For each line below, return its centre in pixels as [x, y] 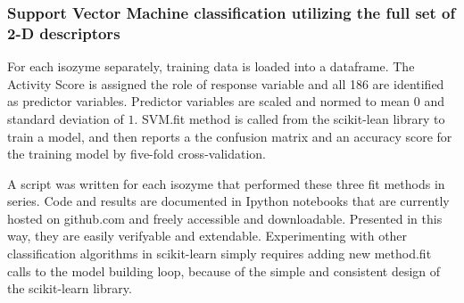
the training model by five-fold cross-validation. [137, 154]
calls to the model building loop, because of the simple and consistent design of [224, 270]
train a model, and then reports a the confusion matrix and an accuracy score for [230, 136]
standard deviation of [66, 118]
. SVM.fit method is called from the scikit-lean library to [290, 118]
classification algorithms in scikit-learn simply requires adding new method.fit [220, 254]
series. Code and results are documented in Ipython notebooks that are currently [228, 201]
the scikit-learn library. [70, 288]
